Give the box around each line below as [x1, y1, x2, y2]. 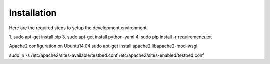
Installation [9, 7, 57, 18]
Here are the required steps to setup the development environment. [9, 25, 148, 31]
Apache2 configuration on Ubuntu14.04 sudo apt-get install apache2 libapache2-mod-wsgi [9, 43, 198, 49]
